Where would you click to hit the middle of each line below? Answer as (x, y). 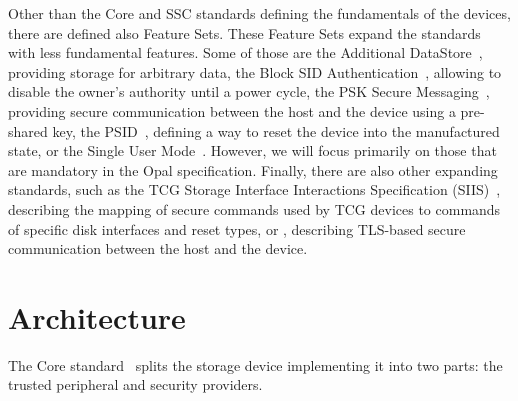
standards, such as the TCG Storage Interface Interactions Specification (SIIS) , (254, 189)
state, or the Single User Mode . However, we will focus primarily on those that (252, 150)
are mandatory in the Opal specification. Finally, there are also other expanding (253, 169)
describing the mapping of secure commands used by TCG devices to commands (254, 208)
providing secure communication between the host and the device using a (232, 110)
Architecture (97, 316)
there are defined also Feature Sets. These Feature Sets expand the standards (244, 32)
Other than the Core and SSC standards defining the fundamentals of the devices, (259, 13)
